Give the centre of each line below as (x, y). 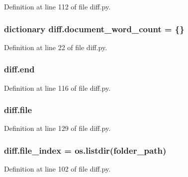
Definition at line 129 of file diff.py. (57, 128)
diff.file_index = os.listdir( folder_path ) (85, 150)
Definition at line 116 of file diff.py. (57, 88)
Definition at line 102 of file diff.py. (57, 169)
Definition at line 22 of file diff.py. (56, 47)
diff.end (19, 69)
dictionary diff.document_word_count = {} (94, 29)
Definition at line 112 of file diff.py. (57, 6)
